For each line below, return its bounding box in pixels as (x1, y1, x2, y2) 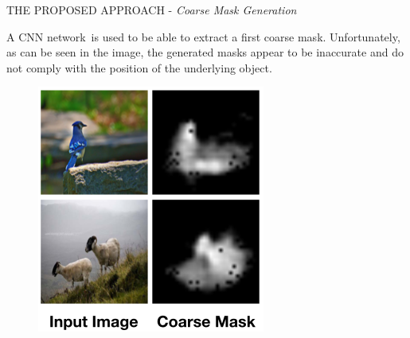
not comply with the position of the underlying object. (6, 59, 272, 76)
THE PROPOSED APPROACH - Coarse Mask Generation (6, 2, 297, 17)
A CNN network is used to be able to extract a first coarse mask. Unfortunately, (6, 28, 400, 45)
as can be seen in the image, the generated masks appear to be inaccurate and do (6, 44, 404, 60)
